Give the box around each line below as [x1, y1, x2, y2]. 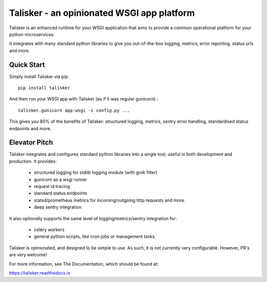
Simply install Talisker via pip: [9, 73, 69, 79]
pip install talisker [18, 85, 70, 91]
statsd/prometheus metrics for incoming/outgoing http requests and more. [34, 197, 185, 203]
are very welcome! [9, 252, 47, 258]
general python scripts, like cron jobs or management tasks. [34, 234, 156, 239]
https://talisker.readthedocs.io [9, 270, 71, 276]
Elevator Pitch [9, 139, 53, 147]
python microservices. [9, 31, 55, 37]
